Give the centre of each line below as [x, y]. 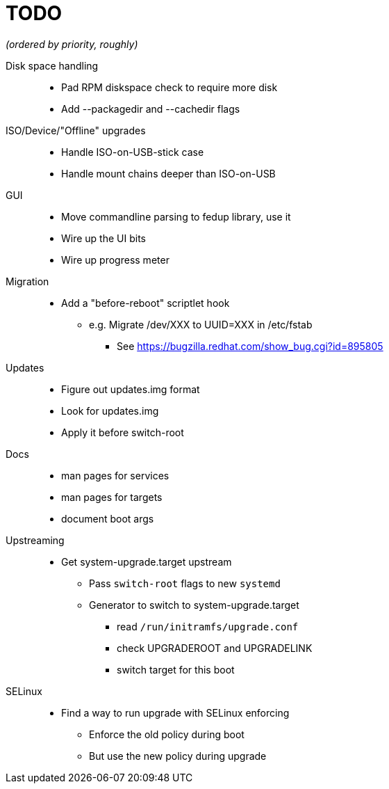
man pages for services [115, 475]
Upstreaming [35, 540]
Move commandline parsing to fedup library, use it [176, 216]
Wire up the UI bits [104, 238]
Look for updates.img [110, 411]
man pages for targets [112, 497]
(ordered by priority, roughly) [72, 44]
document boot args [108, 518]
